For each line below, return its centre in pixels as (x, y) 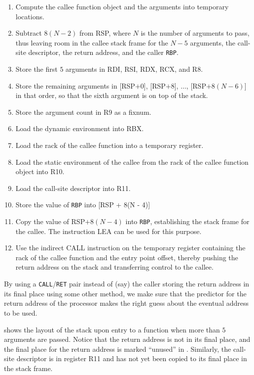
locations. (30, 16)
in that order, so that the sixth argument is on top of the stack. (112, 95)
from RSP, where (105, 33)
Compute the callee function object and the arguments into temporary (122, 6)
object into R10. (40, 171)
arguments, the (213, 42)
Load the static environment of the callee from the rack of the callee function (132, 162)
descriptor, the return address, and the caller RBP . (103, 52)
